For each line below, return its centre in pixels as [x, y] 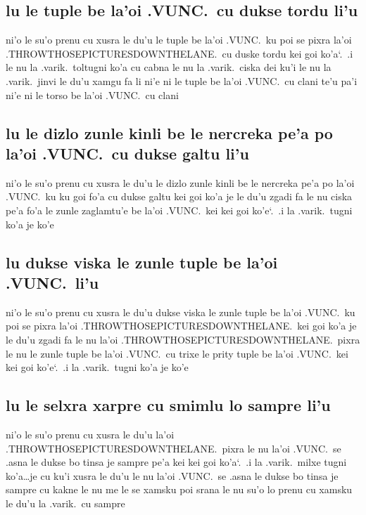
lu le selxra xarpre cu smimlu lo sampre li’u [168, 405]
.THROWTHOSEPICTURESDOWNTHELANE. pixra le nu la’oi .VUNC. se [173, 448]
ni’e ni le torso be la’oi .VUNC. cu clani [92, 94]
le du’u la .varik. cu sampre [65, 503]
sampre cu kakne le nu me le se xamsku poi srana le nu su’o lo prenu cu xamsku [179, 489]
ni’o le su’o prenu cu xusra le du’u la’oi [90, 434]
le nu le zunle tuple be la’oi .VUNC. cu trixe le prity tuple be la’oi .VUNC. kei [177, 353]
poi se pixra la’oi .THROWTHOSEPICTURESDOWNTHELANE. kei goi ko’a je [181, 326]
